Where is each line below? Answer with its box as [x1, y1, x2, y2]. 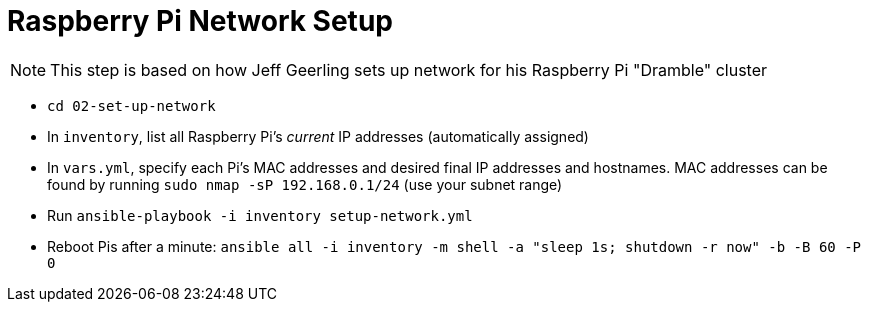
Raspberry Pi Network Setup [7, 4, 393, 38]
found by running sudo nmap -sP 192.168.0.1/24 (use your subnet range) [47, 175, 563, 193]
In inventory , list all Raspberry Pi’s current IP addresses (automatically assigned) [47, 127, 589, 145]
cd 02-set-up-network [47, 97, 216, 114]
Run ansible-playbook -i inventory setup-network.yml [47, 206, 473, 224]
